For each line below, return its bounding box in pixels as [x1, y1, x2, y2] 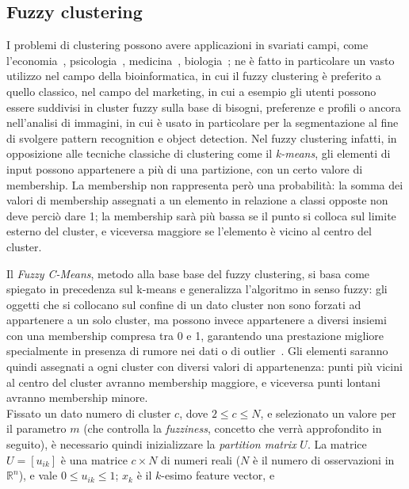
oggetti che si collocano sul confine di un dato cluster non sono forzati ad [6, 296, 361, 312]
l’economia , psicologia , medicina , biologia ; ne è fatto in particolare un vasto [6, 52, 395, 68]
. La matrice [307, 436, 367, 453]
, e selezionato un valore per [260, 404, 396, 421]
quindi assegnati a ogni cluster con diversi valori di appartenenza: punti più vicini [6, 358, 403, 375]
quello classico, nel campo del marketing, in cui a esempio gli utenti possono [6, 82, 377, 99]
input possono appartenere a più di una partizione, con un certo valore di [6, 160, 363, 177]
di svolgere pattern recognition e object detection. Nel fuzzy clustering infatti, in [6, 129, 397, 146]
